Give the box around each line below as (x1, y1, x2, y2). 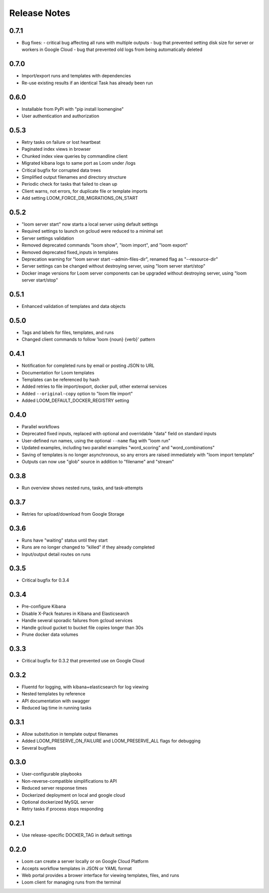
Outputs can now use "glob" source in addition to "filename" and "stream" (21, 459, 174, 465)
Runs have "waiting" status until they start (21, 537, 108, 543)
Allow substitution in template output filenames (21, 731, 118, 737)
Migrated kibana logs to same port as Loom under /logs (21, 160, 136, 166)
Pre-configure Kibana (21, 603, 66, 609)
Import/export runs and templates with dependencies (21, 73, 132, 79)
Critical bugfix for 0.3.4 (21, 577, 69, 584)
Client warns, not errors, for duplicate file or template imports (21, 188, 148, 194)
